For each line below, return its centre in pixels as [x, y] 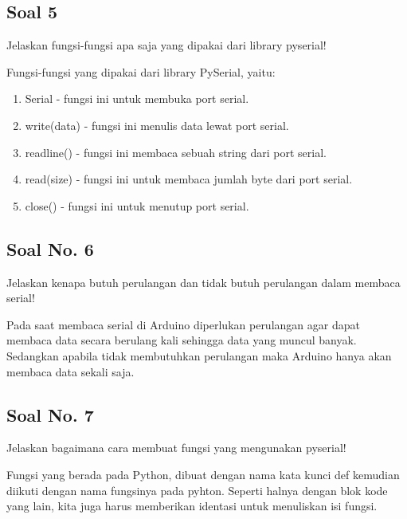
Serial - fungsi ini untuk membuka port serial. [137, 98]
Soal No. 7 [50, 414]
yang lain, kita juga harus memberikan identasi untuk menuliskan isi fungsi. [192, 506]
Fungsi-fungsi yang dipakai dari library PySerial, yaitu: [141, 71]
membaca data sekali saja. [70, 371]
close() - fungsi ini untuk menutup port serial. [137, 205]
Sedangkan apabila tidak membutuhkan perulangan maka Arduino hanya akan [199, 355]
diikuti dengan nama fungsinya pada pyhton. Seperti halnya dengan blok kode [197, 490]
